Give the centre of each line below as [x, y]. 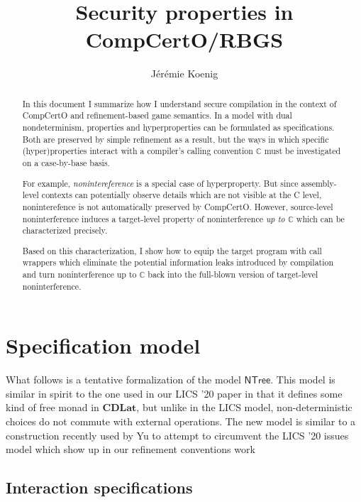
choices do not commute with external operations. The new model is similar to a [181, 421]
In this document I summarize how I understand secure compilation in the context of [179, 103]
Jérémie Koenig [184, 73]
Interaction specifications [99, 487]
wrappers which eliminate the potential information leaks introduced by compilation [178, 262]
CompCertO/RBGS [184, 39]
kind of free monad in [52, 407]
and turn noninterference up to [79, 274]
